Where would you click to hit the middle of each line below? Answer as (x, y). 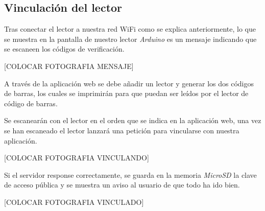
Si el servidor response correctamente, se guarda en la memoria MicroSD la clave (130, 174)
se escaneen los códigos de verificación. (64, 49)
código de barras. (31, 103)
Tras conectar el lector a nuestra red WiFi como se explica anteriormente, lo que (130, 29)
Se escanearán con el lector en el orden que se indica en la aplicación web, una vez (133, 120)
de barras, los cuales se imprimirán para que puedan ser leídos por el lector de (126, 93)
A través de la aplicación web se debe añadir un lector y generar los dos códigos (129, 83)
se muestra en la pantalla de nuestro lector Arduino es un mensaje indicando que (130, 39)
